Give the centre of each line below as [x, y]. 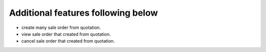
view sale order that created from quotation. [66, 34]
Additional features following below [83, 13]
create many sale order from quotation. [61, 27]
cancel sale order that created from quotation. [68, 41]
